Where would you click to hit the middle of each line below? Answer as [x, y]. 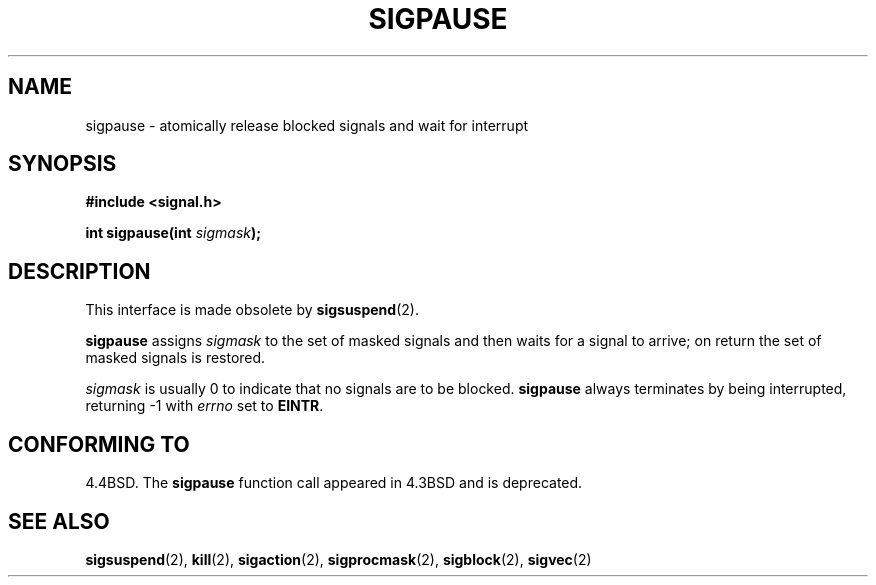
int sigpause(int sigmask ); [173, 233]
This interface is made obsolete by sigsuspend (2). [252, 310]
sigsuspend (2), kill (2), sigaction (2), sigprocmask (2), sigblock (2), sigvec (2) [338, 559]
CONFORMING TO [99, 444]
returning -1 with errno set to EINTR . [204, 406]
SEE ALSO [59, 521]
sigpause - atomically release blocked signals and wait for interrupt [307, 125]
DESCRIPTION [79, 271]
